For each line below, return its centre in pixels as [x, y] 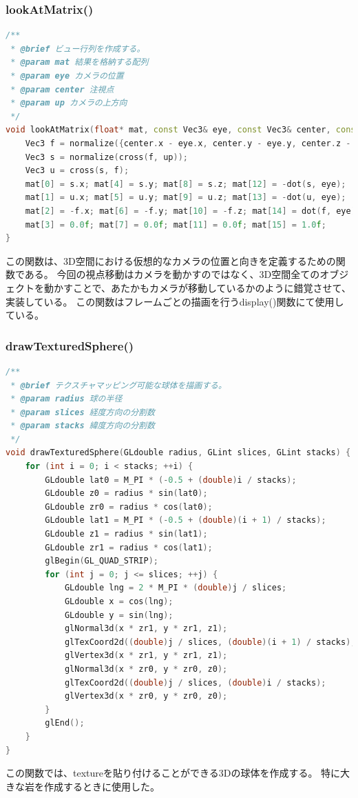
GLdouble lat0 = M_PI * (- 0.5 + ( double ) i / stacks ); [171, 480]
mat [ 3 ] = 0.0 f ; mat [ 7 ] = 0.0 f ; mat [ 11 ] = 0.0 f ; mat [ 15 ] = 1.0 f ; [176, 225]
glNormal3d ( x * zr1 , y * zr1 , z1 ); [146, 629]
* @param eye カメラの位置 [67, 76]
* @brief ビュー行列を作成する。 [78, 49]
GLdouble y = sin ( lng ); [119, 615]
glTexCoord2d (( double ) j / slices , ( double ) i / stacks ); [195, 682]
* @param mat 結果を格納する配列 [80, 62]
